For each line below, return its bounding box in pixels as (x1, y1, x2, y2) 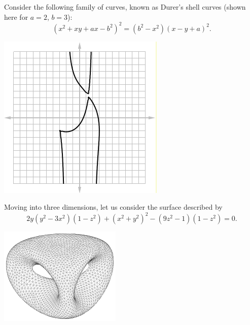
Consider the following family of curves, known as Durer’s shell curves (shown (4, 2, 246, 12)
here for (4, 11, 28, 22)
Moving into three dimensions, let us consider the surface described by (4, 202, 223, 212)
